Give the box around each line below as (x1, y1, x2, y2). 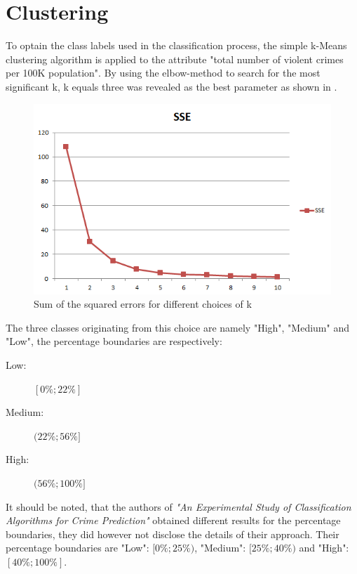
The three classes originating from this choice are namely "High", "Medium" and (6, 320, 349, 334)
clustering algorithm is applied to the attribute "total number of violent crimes (6, 51, 344, 66)
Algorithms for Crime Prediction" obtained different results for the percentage (6, 513, 341, 528)
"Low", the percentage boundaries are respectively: (6, 334, 222, 348)
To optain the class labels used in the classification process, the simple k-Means (6, 38, 347, 53)
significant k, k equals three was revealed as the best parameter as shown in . (6, 79, 337, 93)
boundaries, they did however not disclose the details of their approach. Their (6, 526, 339, 541)
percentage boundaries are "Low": (6, 540, 149, 555)
